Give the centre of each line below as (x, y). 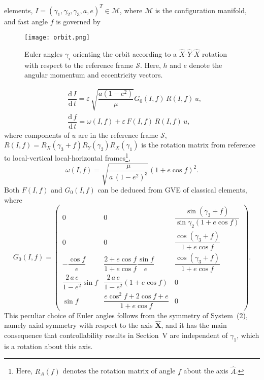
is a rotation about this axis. (48, 346)
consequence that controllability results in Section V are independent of (116, 335)
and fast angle (26, 21)
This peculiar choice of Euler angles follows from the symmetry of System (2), (126, 315)
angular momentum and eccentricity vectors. (94, 75)
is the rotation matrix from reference (198, 145)
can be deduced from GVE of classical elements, (172, 190)
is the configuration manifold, (201, 10)
